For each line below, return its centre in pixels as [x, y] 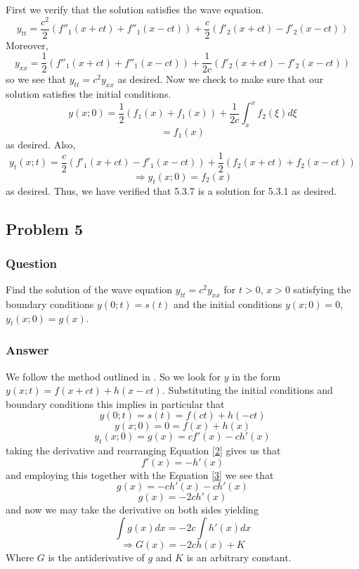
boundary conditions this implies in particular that [115, 403]
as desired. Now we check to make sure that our [221, 79]
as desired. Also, [41, 145]
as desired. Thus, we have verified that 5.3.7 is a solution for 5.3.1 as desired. [171, 190]
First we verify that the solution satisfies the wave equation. [135, 9]
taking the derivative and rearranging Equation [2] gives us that [143, 450]
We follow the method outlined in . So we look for [113, 376]
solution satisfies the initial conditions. [89, 94]
